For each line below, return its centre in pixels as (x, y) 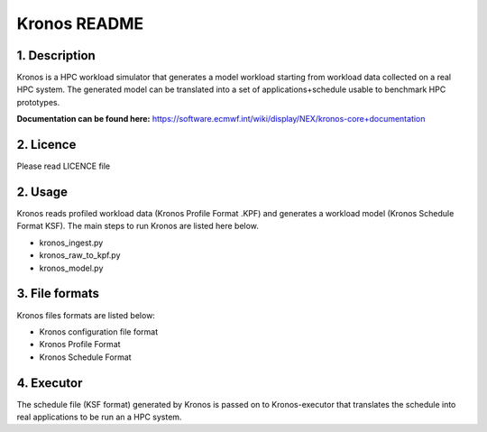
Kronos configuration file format (99, 331)
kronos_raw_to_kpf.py (80, 255)
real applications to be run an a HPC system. (99, 417)
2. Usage (42, 192)
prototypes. (38, 102)
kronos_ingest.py (71, 243)
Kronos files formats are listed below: (86, 315)
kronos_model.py (71, 268)
